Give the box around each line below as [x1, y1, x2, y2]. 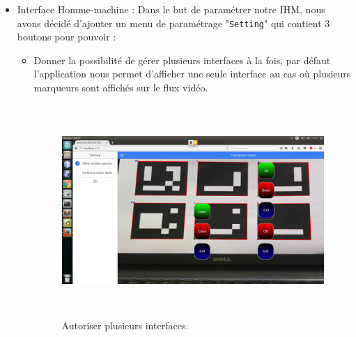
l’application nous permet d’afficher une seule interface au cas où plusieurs [33, 66, 351, 81]
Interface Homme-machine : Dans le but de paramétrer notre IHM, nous [17, 2, 325, 16]
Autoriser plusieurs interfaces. [61, 317, 189, 332]
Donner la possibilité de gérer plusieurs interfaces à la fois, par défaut [33, 52, 331, 67]
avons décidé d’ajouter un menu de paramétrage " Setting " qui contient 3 [17, 15, 330, 30]
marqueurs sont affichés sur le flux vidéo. [33, 80, 208, 95]
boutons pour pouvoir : [17, 29, 116, 44]
